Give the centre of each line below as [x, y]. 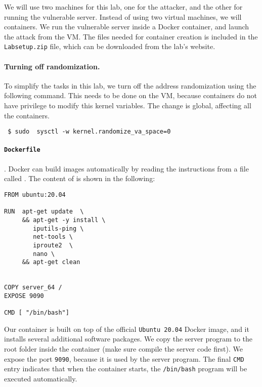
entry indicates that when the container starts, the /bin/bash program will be [126, 369]
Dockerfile [22, 150]
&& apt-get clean [51, 262]
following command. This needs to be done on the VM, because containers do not [131, 95]
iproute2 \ [53, 245]
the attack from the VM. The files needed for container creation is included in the [131, 36]
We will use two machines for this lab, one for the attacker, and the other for [123, 7]
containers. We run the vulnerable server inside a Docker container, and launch [127, 27]
